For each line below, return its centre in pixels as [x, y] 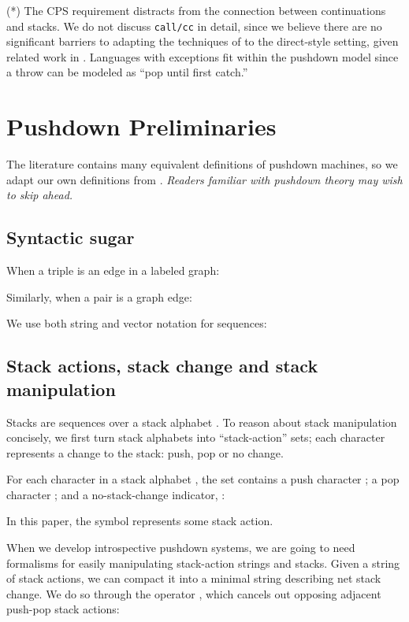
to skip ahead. [40, 195]
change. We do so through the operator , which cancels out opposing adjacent [194, 593]
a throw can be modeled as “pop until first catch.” [127, 72]
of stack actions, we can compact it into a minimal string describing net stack [194, 578]
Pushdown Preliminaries [141, 126]
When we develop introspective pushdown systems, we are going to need [181, 548]
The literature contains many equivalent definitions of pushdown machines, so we [202, 164]
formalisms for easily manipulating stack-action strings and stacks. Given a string [203, 563]
